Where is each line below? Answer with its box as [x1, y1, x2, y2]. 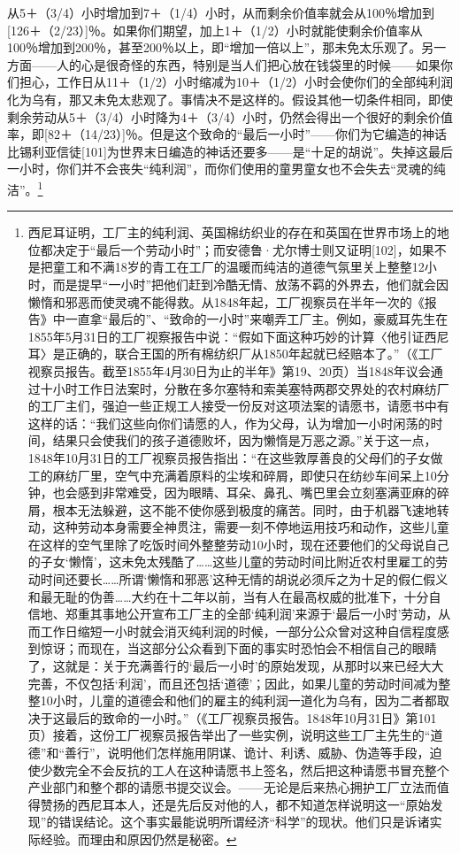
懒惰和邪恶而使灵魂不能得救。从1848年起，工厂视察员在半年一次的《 [27, 292, 425, 311]
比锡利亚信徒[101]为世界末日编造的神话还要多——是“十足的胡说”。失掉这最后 [7, 142, 453, 160]
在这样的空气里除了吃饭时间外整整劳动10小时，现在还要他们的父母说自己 [27, 535, 449, 553]
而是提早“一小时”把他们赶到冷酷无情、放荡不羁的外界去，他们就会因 [52, 274, 449, 293]
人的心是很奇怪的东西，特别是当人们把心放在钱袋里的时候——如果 [56, 55, 441, 73]
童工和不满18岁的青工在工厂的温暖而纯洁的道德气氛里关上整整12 [52, 258, 425, 276]
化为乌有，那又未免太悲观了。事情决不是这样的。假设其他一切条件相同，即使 [7, 89, 453, 108]
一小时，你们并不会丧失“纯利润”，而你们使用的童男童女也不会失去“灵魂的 [7, 159, 433, 178]
